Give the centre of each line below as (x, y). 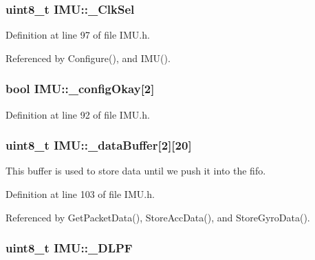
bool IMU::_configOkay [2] (80, 89)
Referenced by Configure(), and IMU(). (88, 58)
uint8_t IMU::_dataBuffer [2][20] (99, 145)
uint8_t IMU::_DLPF (69, 248)
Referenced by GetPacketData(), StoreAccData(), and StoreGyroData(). (158, 217)
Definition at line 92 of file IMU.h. (78, 114)
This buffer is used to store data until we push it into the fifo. (136, 171)
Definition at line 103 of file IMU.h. (80, 194)
